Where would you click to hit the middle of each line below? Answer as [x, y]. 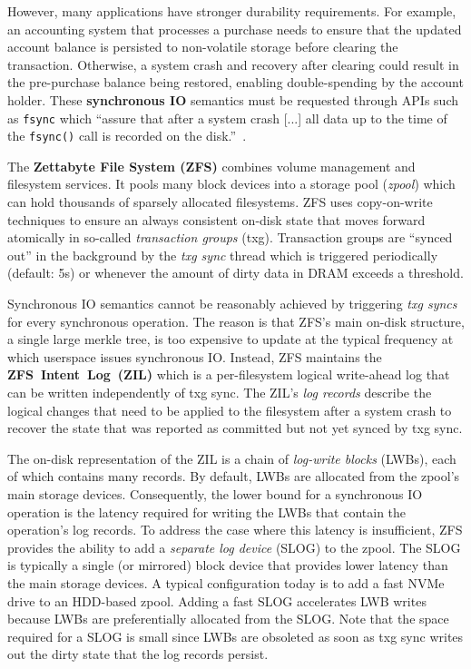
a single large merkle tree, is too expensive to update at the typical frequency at [231, 339]
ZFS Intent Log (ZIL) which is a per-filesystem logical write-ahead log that [229, 374]
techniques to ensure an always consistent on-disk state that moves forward [216, 219]
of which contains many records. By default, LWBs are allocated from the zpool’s [234, 476]
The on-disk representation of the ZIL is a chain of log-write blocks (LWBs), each [232, 458]
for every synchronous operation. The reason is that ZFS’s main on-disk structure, [236, 321]
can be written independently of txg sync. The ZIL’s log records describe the [220, 392]
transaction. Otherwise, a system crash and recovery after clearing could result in [233, 64]
